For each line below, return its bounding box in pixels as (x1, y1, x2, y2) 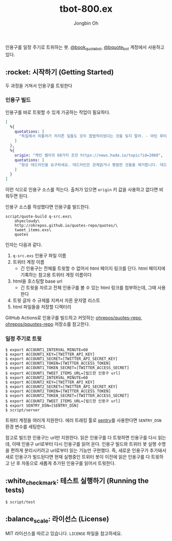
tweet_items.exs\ (14, 228, 52, 233)
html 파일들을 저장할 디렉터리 (12, 304, 72, 310)
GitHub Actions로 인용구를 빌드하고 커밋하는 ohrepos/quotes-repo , (5, 315, 142, 321)
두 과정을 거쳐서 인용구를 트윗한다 (5, 83, 73, 89)
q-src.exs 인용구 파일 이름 (12, 252, 67, 259)
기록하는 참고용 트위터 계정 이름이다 (20, 272, 92, 278)
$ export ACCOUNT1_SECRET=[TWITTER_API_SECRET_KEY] (5, 356, 118, 362)
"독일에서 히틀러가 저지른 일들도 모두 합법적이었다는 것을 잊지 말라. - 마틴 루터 (18, 134, 167, 139)
